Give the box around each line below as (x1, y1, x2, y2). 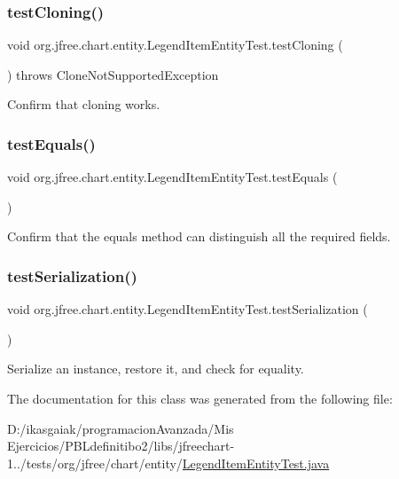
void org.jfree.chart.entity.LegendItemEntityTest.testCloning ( (7, 35, 343, 54)
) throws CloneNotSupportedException (7, 65, 219, 83)
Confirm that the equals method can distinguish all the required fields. (7, 227, 391, 246)
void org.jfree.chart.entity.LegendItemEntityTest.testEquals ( (7, 168, 338, 186)
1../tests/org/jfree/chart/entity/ (7, 453, 183, 472)
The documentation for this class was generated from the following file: (7, 389, 393, 407)
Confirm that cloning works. (7, 95, 160, 114)
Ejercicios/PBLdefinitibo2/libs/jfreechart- (7, 436, 235, 455)
